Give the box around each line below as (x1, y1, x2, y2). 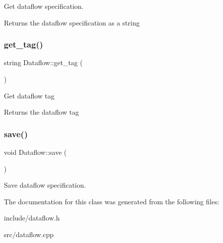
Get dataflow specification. (4, 1, 84, 11)
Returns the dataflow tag (4, 107, 79, 117)
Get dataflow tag (4, 90, 55, 100)
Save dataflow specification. (4, 180, 86, 190)
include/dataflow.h (4, 213, 60, 223)
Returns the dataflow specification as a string (4, 17, 140, 27)
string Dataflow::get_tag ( (4, 57, 83, 68)
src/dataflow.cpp (4, 229, 54, 239)
